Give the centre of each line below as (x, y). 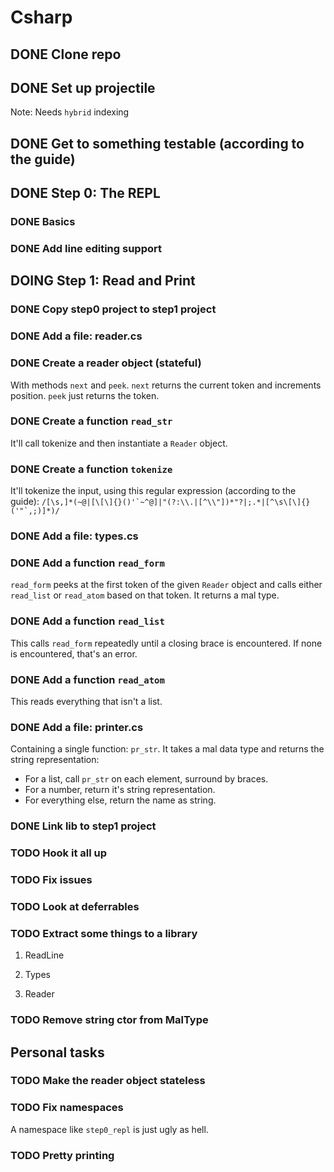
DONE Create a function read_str (91, 421)
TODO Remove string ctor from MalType (109, 1020)
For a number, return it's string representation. (120, 790)
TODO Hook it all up (58, 853)
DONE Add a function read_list (87, 621)
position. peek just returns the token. (85, 395)
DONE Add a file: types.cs (74, 536)
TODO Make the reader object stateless (108, 1081)
